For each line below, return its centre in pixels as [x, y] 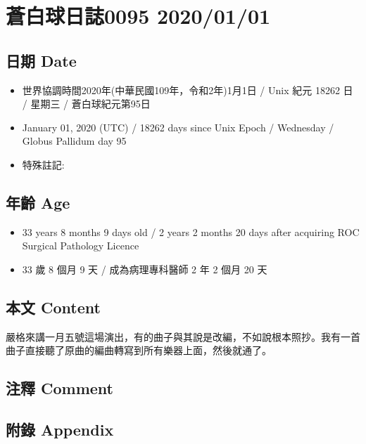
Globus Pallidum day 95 [74, 141]
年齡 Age [38, 202]
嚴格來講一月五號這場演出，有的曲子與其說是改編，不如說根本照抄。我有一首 [183, 336]
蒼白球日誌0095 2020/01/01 [138, 16]
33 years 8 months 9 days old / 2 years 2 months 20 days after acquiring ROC [191, 231]
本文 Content [53, 307]
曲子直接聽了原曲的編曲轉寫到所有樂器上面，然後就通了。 [139, 350]
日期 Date [41, 60]
